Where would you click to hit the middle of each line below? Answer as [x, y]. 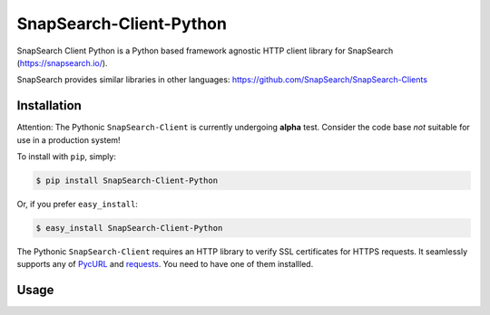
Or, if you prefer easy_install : [77, 204]
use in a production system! [69, 139]
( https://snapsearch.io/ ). [62, 62]
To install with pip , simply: [67, 157]
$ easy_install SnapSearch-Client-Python [129, 228]
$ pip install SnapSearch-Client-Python [127, 181]
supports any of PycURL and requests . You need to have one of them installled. [165, 264]
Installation [49, 105]
